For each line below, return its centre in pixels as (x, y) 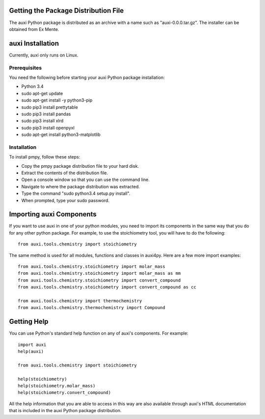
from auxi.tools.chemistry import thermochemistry (80, 301)
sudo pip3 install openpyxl (48, 128)
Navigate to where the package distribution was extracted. (80, 186)
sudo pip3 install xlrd (42, 121)
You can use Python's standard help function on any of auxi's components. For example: (99, 333)
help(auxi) (31, 352)
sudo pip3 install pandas (46, 114)
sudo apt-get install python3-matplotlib (61, 134)
